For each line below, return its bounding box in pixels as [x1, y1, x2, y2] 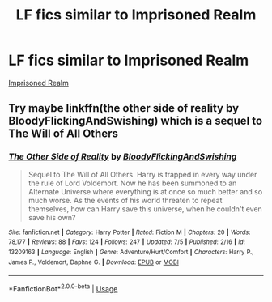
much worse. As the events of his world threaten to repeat [28, 195, 223, 205]
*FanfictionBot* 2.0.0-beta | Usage [8, 283, 118, 293]
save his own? [28, 212, 76, 222]
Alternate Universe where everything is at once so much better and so [28, 186, 263, 196]
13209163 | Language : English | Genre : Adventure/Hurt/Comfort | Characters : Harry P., [8, 248, 254, 256]
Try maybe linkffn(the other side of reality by [8, 101, 240, 115]
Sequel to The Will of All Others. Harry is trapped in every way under [28, 169, 257, 179]
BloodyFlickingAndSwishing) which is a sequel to [8, 114, 263, 128]
